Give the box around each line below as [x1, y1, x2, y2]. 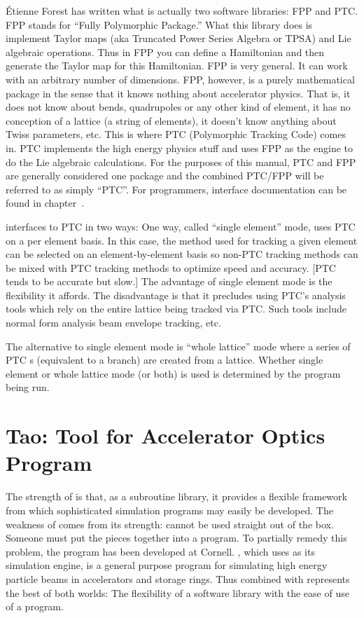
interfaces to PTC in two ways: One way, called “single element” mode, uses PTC [6, 219, 356, 233]
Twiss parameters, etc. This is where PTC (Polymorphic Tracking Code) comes [6, 127, 346, 142]
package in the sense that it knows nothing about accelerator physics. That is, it [6, 85, 351, 100]
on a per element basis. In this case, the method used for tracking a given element [6, 233, 358, 247]
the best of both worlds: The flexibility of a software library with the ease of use [6, 585, 349, 600]
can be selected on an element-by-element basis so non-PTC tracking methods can [6, 247, 358, 261]
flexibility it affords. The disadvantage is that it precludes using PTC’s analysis [6, 287, 346, 302]
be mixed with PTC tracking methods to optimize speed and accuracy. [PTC [6, 260, 336, 275]
